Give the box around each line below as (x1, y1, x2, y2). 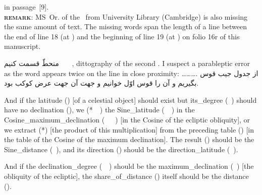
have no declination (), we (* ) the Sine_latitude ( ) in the (4, 104, 195, 115)
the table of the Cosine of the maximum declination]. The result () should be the (4, 134, 254, 145)
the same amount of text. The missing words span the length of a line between (4, 21, 247, 32)
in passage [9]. (4, 2, 49, 12)
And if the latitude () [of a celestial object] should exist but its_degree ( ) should (4, 94, 257, 105)
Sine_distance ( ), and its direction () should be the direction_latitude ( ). (4, 144, 238, 154)
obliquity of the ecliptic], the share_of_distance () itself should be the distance (4, 170, 249, 181)
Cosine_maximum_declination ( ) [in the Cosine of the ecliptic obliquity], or (4, 114, 250, 124)
